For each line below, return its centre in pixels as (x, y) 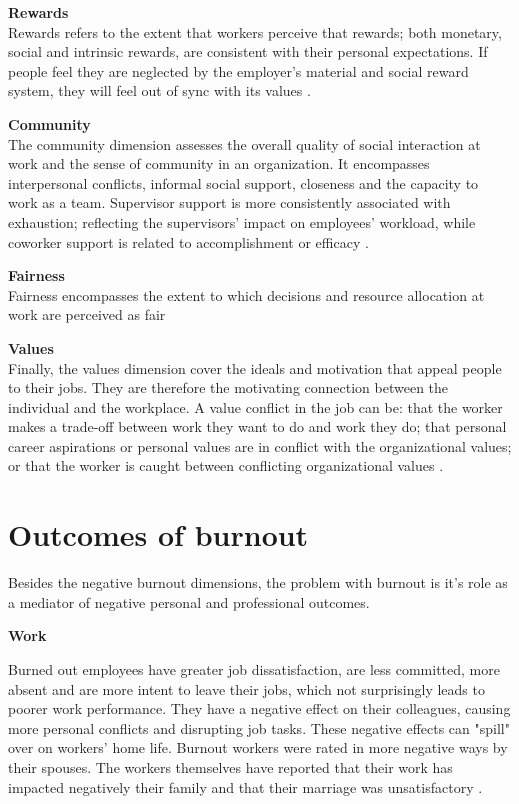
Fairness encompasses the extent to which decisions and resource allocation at (246, 294)
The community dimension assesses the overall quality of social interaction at (244, 143)
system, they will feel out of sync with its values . (159, 90)
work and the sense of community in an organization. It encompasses (219, 163)
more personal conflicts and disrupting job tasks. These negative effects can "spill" (259, 727)
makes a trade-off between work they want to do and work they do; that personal (257, 426)
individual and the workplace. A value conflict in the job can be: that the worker (255, 406)
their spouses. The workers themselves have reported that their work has (230, 766)
